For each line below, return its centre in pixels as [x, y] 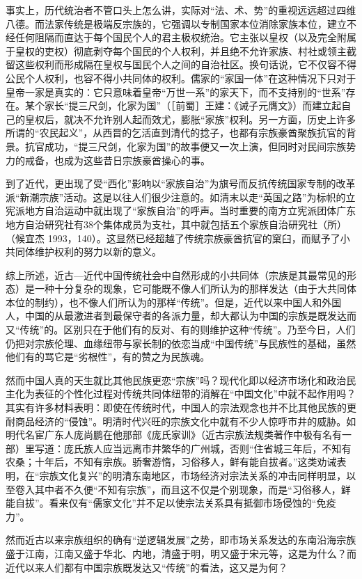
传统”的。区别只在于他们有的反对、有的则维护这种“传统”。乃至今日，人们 [188, 330]
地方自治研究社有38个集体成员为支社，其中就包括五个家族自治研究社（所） [176, 224]
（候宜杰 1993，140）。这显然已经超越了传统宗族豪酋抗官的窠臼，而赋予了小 [178, 238]
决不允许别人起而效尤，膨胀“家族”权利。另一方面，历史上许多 [215, 119]
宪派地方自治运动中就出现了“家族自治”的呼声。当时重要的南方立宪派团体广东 [181, 211]
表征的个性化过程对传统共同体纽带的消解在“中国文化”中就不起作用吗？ [195, 394]
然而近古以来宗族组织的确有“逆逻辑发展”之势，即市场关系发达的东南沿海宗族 [181, 540]
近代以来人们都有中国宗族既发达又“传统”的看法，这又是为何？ [147, 567]
